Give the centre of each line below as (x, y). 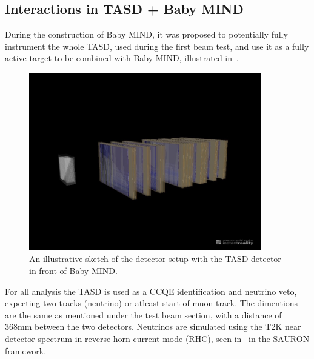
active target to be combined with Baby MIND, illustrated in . (122, 58)
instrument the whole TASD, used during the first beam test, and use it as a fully (157, 46)
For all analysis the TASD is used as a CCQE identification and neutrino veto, (151, 291)
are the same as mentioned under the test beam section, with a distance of (143, 314)
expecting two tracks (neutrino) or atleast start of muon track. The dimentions (152, 303)
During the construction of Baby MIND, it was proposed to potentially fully (146, 34)
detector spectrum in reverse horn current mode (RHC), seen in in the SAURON (157, 338)
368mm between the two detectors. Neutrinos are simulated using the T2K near (153, 327)
